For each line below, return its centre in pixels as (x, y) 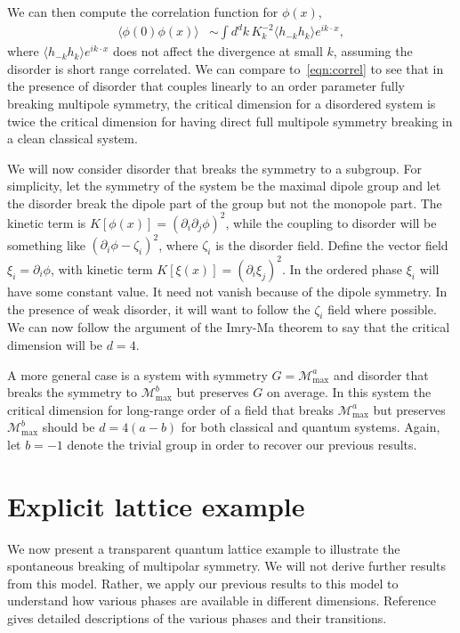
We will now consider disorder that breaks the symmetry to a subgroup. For (214, 168)
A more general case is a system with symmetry (137, 374)
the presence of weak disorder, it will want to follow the (159, 308)
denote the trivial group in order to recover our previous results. (242, 444)
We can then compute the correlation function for (143, 12)
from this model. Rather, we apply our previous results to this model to (203, 583)
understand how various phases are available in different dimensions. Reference (222, 601)
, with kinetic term (101, 268)
